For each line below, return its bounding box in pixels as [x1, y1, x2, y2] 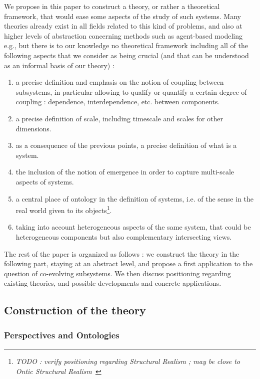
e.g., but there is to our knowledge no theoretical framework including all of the [4, 40, 248, 51]
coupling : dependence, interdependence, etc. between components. [15, 96, 220, 107]
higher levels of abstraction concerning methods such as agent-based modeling [4, 30, 242, 41]
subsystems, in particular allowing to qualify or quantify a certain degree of [15, 86, 247, 97]
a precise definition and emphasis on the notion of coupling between [15, 77, 224, 87]
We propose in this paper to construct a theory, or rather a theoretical [4, 1, 220, 11]
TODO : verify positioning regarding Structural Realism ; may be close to [15, 355, 240, 366]
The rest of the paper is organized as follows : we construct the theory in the [4, 248, 239, 259]
